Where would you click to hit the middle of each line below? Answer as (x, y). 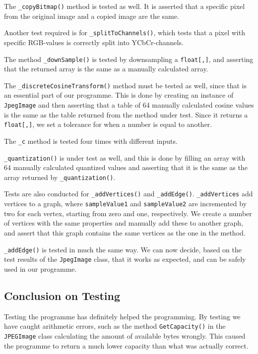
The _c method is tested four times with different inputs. (91, 141)
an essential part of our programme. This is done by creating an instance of (119, 95)
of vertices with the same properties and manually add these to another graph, (124, 223)
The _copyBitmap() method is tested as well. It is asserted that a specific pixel (125, 6)
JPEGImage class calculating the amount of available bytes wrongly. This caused (125, 335)
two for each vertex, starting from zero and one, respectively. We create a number (128, 213)
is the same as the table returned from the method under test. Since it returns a (126, 114)
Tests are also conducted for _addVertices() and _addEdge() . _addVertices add (129, 194)
